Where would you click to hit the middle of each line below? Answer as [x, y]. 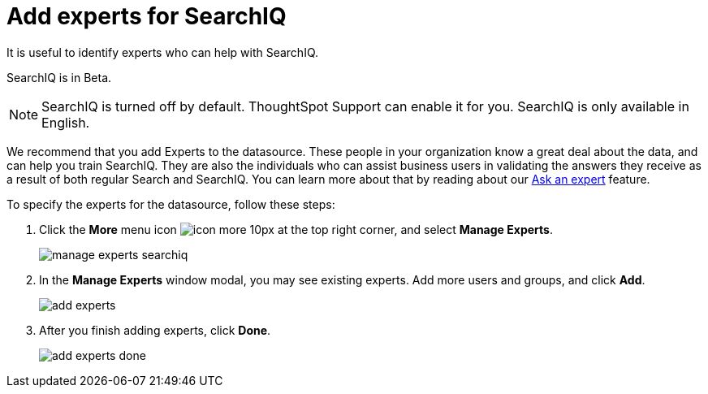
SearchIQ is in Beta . [59, 77]
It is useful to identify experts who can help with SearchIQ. [163, 52]
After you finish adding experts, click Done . [155, 330]
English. [66, 122]
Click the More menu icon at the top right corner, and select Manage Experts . [296, 229]
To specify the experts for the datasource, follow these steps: [171, 204]
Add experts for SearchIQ [147, 16]
